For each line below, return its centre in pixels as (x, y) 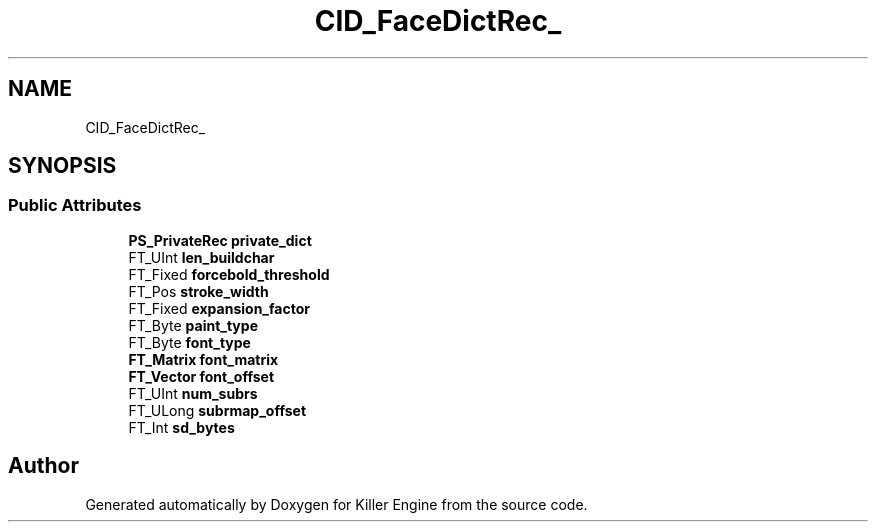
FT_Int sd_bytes (181, 427)
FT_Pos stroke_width (198, 291)
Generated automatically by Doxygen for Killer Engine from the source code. (336, 504)
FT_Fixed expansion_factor (219, 308)
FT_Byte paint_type (193, 325)
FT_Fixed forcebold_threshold (229, 274)
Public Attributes (75, 205)
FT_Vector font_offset (201, 376)
